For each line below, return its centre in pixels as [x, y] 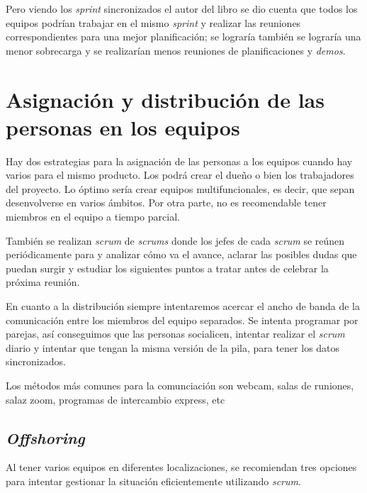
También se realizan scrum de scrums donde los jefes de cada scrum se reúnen [175, 240]
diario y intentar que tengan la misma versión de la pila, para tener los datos [173, 347]
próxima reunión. [43, 282]
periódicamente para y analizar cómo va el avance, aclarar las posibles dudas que [181, 254]
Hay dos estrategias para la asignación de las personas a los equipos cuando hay [179, 161]
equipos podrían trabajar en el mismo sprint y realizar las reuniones [153, 22]
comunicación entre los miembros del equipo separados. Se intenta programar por [182, 320]
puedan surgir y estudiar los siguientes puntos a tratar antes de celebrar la [167, 268]
